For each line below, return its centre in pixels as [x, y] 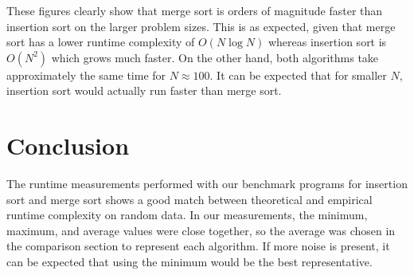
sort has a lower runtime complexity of [101, 42]
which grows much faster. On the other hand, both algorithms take [215, 57]
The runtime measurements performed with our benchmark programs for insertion [207, 184]
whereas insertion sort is [327, 42]
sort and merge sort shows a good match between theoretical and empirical [189, 199]
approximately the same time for [86, 75]
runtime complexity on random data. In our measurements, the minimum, [187, 215]
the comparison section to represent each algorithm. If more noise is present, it [198, 246]
